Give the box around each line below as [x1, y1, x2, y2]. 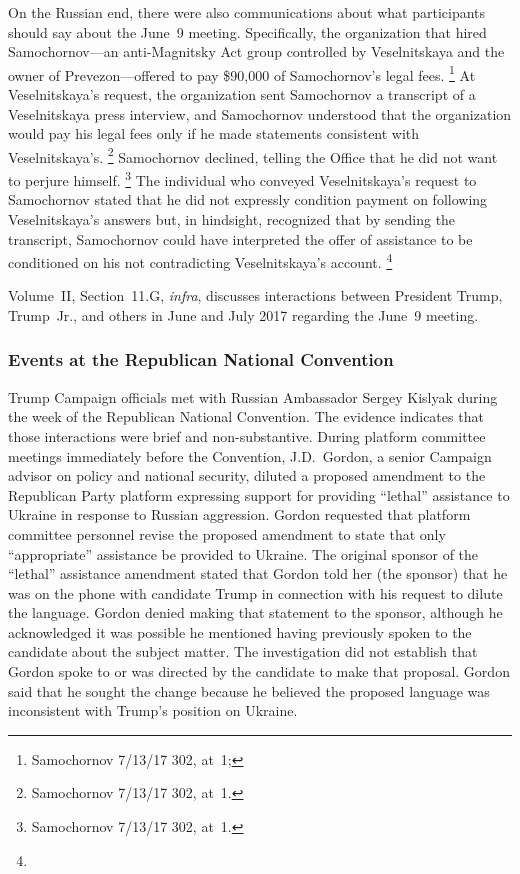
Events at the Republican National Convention [8, 347, 394, 372]
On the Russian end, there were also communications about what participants [8, 2, 486, 22]
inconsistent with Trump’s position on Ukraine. [8, 700, 298, 721]
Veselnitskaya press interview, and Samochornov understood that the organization [8, 103, 512, 124]
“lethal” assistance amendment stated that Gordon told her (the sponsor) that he [8, 563, 508, 584]
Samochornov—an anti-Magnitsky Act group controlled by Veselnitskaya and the [8, 41, 505, 62]
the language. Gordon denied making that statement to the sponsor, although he [8, 602, 503, 623]
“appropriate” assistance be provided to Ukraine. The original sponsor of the [8, 543, 479, 564]
